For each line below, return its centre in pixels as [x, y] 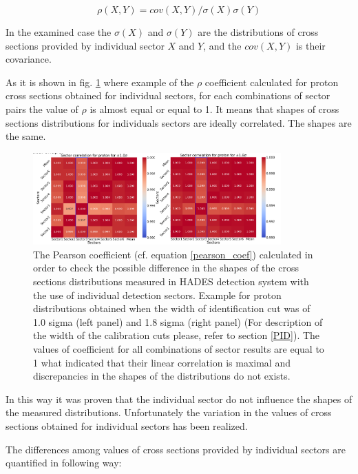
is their [310, 45]
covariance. [29, 59]
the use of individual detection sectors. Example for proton [157, 295]
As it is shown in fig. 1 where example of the [100, 82]
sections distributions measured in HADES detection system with [171, 281]
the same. [26, 136]
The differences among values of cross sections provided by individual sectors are [176, 449]
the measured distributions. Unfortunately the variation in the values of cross [169, 412]
